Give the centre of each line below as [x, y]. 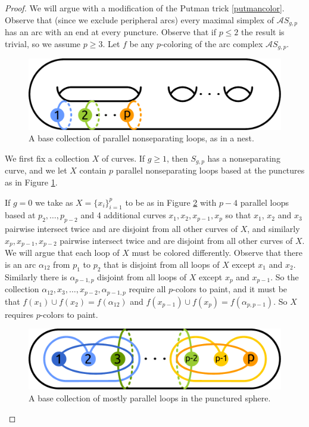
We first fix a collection [47, 158]
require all [147, 289]
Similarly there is [36, 276]
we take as [54, 202]
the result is [263, 32]
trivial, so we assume [43, 43]
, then [177, 158]
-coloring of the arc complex [212, 43]
